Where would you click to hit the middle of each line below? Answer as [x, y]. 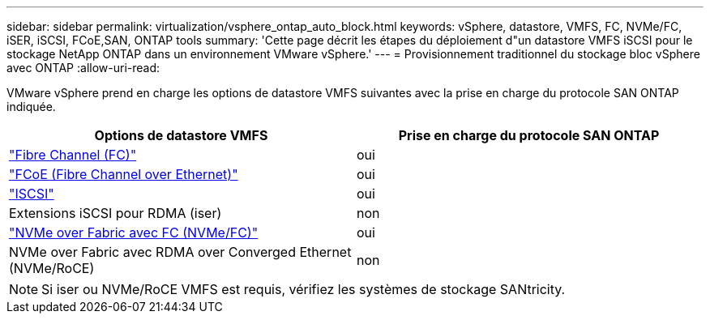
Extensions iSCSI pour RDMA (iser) [115, 213]
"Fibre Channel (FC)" [73, 155]
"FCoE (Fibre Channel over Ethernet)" [124, 174]
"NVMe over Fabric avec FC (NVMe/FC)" [134, 233]
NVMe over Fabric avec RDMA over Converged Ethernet [180, 252]
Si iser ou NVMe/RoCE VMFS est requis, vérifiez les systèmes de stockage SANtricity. [304, 289]
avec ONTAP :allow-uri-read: [83, 68]
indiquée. [31, 107]
